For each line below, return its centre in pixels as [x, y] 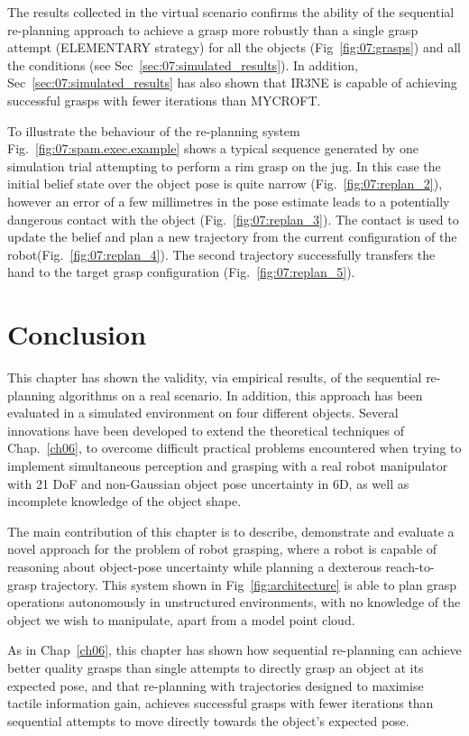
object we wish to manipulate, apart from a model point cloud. [181, 619]
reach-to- [410, 566]
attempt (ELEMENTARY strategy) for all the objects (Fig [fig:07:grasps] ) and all [234, 47]
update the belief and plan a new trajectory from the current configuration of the [232, 237]
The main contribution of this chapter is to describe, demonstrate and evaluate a [231, 531]
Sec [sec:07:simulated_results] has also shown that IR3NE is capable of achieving [232, 83]
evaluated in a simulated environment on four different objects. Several [203, 413]
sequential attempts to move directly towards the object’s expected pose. [208, 720]
